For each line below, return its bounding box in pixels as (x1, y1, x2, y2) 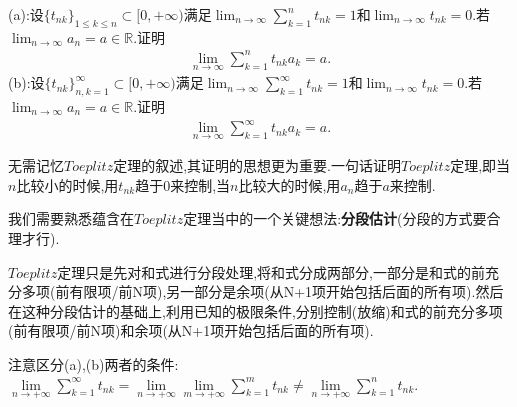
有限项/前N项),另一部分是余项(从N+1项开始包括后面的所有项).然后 (69, 281, 504, 302)
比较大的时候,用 (238, 174, 341, 195)
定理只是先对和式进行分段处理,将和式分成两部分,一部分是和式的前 (57, 261, 485, 282)
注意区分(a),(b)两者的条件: (8, 354, 179, 375)
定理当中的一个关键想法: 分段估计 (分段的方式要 (183, 208, 487, 229)
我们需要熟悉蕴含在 (8, 208, 134, 229)
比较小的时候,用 (16, 174, 119, 195)
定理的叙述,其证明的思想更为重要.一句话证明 (113, 155, 401, 176)
